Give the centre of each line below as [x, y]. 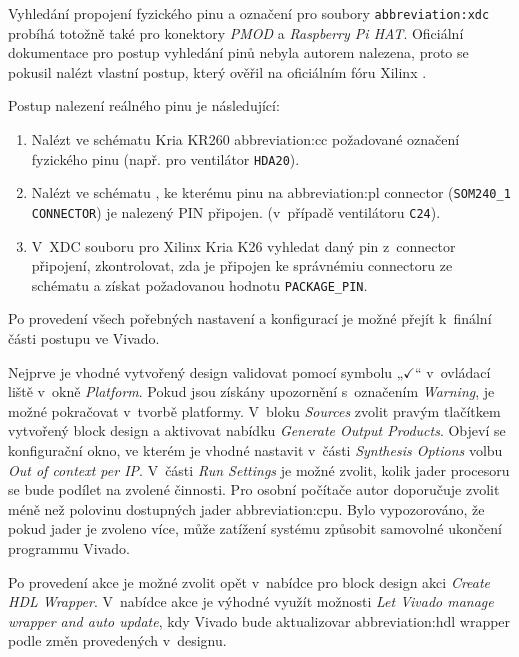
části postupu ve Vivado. [84, 338]
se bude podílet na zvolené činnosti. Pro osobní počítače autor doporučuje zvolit [254, 489]
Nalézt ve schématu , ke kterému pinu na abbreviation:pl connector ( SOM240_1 [271, 192]
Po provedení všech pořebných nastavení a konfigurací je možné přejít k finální [250, 318]
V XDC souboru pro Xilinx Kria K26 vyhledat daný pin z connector [243, 245]
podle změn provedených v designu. [117, 640]
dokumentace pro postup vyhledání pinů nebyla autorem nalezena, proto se [238, 52]
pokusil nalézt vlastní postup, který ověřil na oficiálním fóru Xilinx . [217, 71]
